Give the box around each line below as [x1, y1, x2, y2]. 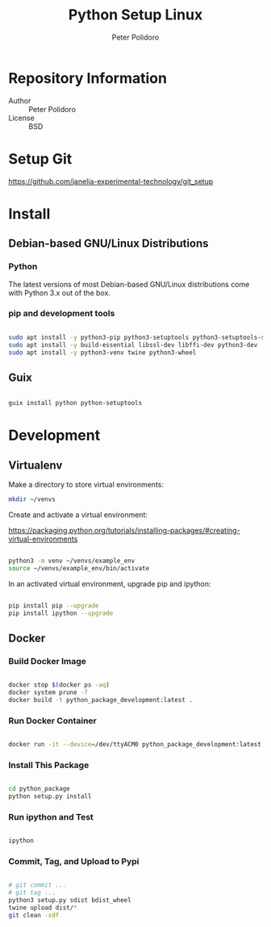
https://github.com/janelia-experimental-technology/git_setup [8, 176, 214, 186]
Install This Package [8, 759, 90, 770]
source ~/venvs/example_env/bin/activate [8, 564, 150, 572]
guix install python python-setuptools [8, 399, 143, 407]
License [8, 113, 35, 123]
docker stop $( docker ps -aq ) [8, 681, 110, 689]
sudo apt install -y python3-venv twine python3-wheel [8, 349, 197, 357]
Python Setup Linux [68, 6, 203, 24]
